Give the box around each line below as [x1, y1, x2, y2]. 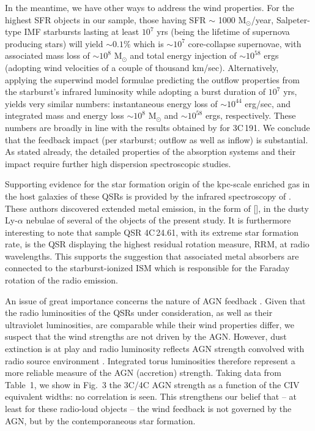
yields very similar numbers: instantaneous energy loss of [5, 97, 218, 110]
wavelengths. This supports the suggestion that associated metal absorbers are [5, 249, 299, 262]
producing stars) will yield [5, 37, 103, 50]
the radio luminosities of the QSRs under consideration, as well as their [5, 306, 273, 319]
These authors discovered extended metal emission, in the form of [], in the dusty [5, 201, 309, 214]
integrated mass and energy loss [5, 109, 124, 122]
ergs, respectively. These [205, 109, 296, 122]
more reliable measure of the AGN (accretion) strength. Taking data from [5, 366, 281, 379]
